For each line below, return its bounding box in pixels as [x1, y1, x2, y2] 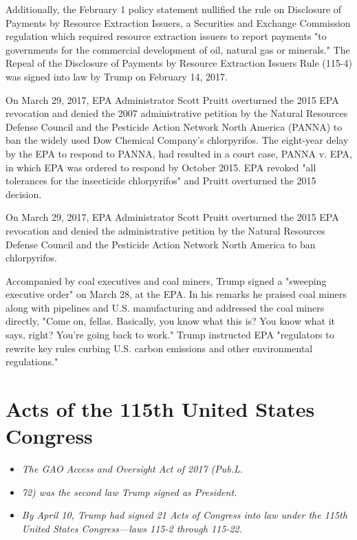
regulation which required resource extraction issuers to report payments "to [6, 29, 327, 43]
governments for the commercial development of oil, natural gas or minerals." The [6, 42, 350, 56]
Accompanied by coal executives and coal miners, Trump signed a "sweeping [6, 273, 327, 288]
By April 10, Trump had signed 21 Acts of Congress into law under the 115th [21, 508, 347, 522]
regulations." [6, 354, 58, 369]
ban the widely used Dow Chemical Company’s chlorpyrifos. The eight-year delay [6, 133, 349, 147]
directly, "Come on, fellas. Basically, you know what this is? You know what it [6, 314, 336, 328]
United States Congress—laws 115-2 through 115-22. [21, 521, 243, 535]
